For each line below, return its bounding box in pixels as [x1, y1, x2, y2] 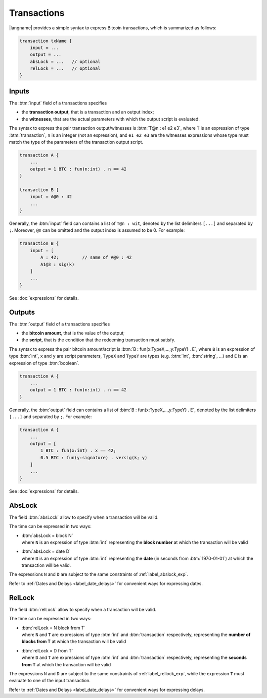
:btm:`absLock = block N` [21, 533, 73, 538]
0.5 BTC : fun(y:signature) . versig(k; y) [40, 455, 148, 460]
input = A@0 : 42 [30, 194, 72, 200]
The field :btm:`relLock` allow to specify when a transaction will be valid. [9, 606, 157, 612]
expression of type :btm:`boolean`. [9, 360, 80, 366]
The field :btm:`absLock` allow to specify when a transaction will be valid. [9, 514, 159, 520]
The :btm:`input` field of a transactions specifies [9, 100, 107, 106]
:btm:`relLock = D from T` [21, 647, 74, 653]
